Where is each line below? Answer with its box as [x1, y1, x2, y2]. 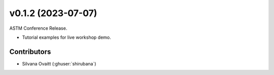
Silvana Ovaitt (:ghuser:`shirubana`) [22, 60, 96, 66]
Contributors [9, 47, 51, 56]
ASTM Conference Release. [9, 25, 67, 31]
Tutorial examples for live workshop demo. [22, 34, 111, 40]
